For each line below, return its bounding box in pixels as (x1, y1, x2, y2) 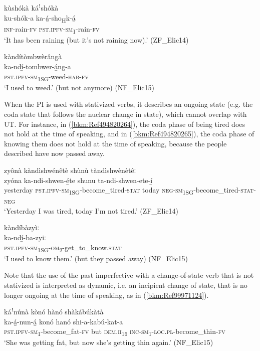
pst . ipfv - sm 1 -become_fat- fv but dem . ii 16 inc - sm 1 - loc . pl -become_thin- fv (4, 326, 225, 338)
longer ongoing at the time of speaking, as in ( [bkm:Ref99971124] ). (4, 289, 209, 300)
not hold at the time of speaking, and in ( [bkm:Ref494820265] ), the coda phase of (4, 128, 254, 139)
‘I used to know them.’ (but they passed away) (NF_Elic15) (4, 253, 188, 263)
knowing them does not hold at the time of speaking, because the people (4, 138, 227, 148)
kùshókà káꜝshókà (4, 3, 59, 13)
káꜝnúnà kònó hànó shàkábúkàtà (4, 306, 104, 317)
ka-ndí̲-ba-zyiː (4, 232, 47, 242)
